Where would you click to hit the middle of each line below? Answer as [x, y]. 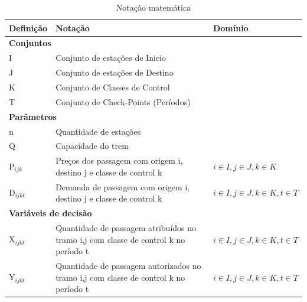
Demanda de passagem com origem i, [123, 186]
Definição [28, 27]
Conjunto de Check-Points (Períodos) [123, 101]
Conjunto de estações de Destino [115, 72]
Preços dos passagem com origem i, [119, 160]
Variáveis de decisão [50, 213]
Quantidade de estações [98, 131]
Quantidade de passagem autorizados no [128, 265]
